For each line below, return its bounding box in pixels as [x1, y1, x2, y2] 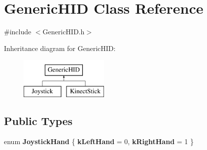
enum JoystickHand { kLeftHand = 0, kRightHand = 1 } [4, 136, 194, 146]
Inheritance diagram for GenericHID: [4, 43, 116, 53]
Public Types [4, 113, 73, 128]
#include [4, 26, 32, 37]
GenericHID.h [42, 26, 85, 37]
